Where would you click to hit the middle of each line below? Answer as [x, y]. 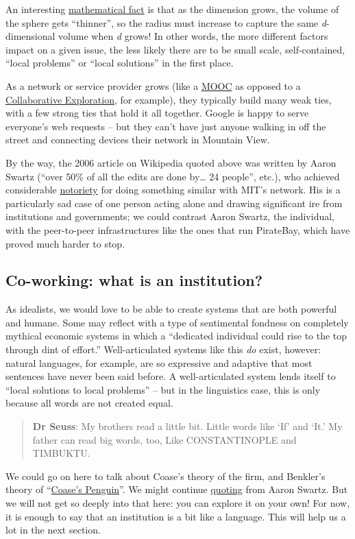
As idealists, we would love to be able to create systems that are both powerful [171, 309]
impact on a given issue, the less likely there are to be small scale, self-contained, [175, 49]
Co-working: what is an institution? [134, 280]
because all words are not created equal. [89, 403]
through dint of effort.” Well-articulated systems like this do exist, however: [163, 349]
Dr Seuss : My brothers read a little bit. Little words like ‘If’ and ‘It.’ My [187, 426]
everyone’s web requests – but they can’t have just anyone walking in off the [166, 126]
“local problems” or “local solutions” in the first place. [120, 63]
